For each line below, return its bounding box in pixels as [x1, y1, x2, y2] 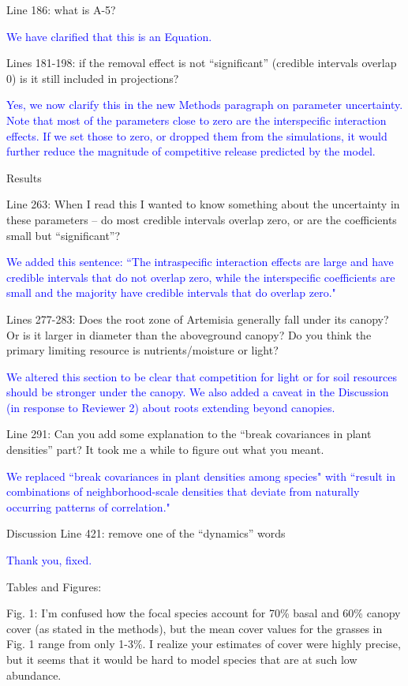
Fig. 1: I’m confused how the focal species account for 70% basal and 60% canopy [6, 605, 401, 621]
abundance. [6, 666, 62, 683]
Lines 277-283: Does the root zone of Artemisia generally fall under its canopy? [6, 310, 389, 327]
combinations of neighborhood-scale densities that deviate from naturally [6, 483, 360, 500]
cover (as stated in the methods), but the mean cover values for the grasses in [6, 620, 383, 636]
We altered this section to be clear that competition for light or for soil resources [6, 368, 397, 384]
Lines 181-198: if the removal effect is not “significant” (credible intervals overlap [6, 54, 397, 71]
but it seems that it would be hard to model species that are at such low [6, 651, 357, 667]
